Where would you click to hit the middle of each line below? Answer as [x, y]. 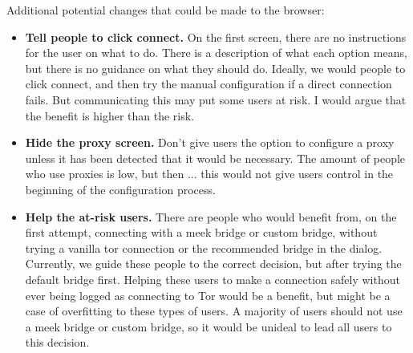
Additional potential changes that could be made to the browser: [166, 10]
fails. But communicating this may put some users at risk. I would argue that [216, 99]
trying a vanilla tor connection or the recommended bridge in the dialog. [204, 248]
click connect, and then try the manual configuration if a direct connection [209, 84]
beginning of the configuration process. [120, 189]
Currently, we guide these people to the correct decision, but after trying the [213, 264]
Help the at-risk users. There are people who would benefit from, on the [211, 216]
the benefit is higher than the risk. [110, 115]
